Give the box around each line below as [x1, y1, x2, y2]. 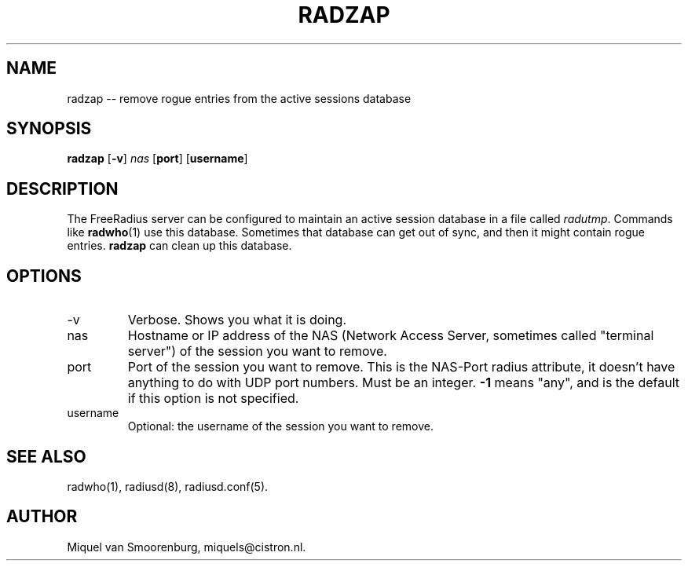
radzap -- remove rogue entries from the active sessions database [67, 91, 412, 105]
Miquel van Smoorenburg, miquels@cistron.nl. [67, 540, 306, 554]
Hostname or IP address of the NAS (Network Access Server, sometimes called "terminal [127, 327, 654, 344]
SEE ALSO [6, 446, 86, 466]
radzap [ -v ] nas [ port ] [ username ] [67, 152, 248, 166]
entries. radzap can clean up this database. [67, 239, 292, 253]
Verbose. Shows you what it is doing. [127, 312, 347, 328]
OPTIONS [6, 265, 82, 286]
